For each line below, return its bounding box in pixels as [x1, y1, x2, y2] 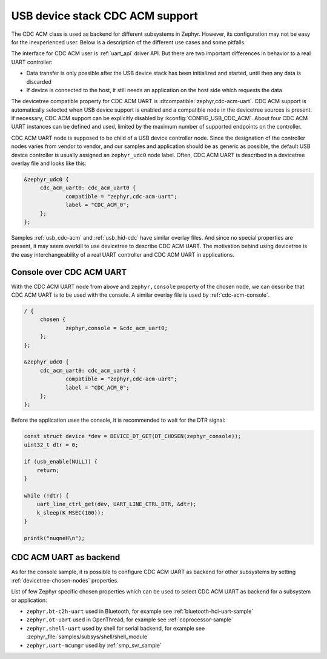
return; [36, 467, 60, 473]
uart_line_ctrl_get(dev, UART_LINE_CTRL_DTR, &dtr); [36, 501, 197, 508]
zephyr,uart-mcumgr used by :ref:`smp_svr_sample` [26, 641, 162, 649]
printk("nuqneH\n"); [24, 535, 85, 541]
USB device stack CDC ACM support [11, 9, 198, 22]
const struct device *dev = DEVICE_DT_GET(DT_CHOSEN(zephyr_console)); [24, 433, 242, 440]
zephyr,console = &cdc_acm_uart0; [65, 325, 168, 331]
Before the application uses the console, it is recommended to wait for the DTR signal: [11, 416, 226, 424]
